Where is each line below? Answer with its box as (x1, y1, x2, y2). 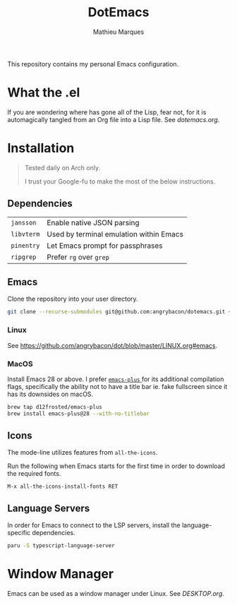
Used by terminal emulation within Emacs (47, 229, 183, 239)
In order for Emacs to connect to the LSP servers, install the (7, 521, 181, 529)
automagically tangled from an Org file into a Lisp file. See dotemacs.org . (7, 115, 220, 124)
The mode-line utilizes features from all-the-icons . (7, 448, 158, 457)
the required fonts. (7, 469, 61, 478)
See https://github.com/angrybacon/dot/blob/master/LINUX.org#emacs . (7, 341, 217, 349)
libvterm (11, 230, 40, 238)
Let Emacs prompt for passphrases (47, 241, 164, 251)
